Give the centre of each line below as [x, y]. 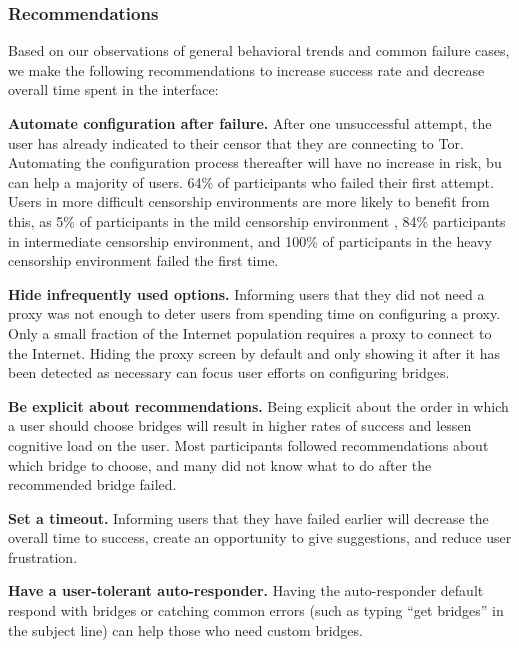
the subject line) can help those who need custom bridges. [185, 629]
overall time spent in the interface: [113, 89]
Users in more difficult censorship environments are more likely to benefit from [249, 201]
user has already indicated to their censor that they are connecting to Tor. [236, 142]
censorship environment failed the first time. [143, 260]
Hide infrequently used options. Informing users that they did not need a [246, 293]
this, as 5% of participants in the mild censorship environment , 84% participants [257, 220]
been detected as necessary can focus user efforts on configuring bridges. [229, 372]
